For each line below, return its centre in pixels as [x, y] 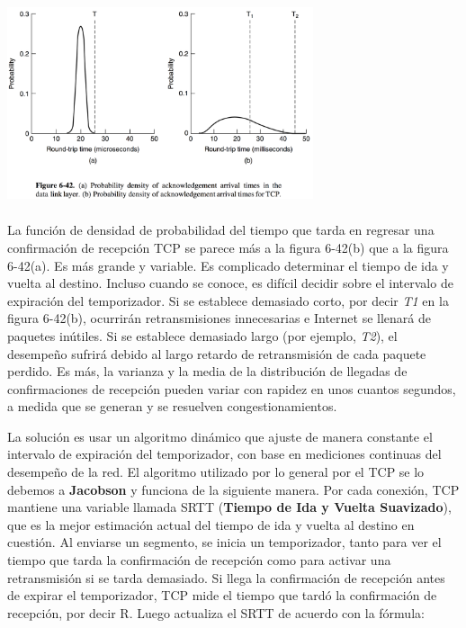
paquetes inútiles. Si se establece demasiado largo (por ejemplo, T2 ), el [202, 335]
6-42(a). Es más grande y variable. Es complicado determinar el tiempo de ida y [228, 265]
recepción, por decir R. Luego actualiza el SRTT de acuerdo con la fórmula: [216, 612]
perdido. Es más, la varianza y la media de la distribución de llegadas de [207, 371]
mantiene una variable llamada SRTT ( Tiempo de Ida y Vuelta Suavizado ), [229, 507]
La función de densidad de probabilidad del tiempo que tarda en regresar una [221, 230]
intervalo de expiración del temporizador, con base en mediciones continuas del [224, 454]
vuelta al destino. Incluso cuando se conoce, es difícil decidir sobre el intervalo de [230, 283]
